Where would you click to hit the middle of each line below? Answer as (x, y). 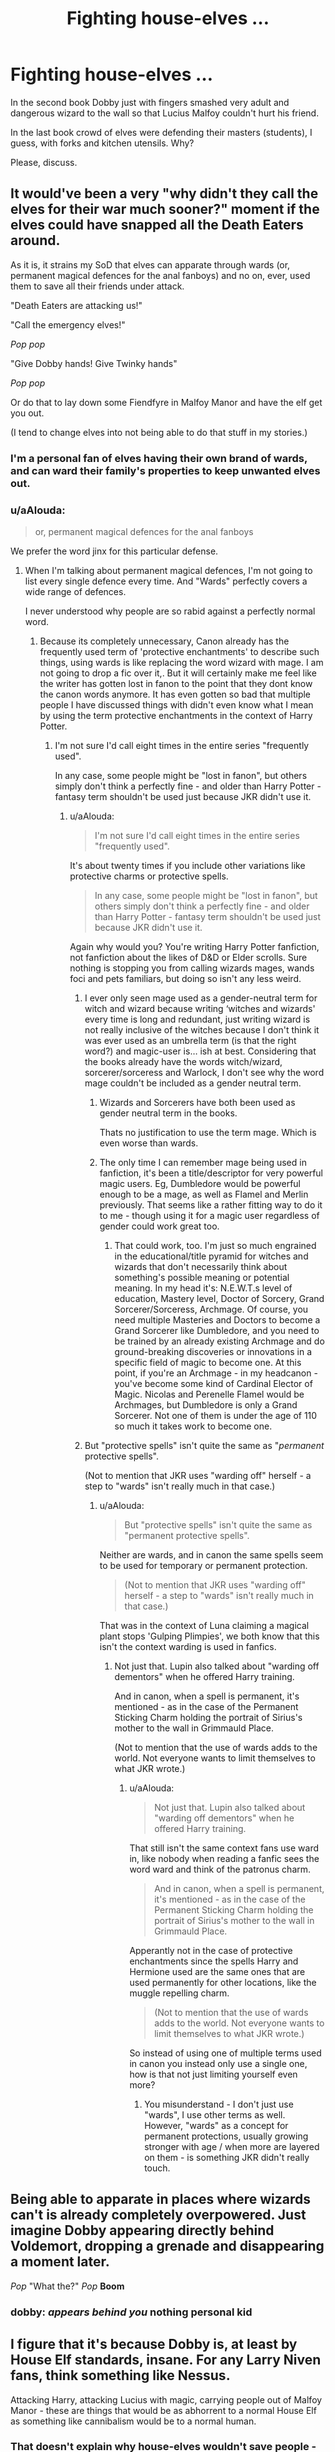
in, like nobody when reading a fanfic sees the (224, 1858)
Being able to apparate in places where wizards (161, 2199)
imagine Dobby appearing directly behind (142, 2230)
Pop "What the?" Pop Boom (67, 2286)
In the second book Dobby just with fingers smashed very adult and (150, 102)
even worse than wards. (149, 1143)
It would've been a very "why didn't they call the (164, 193)
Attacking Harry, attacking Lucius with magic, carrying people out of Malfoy (166, 2399)
